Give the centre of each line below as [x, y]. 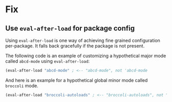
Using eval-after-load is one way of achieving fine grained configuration [83, 40]
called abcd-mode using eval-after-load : [48, 61]
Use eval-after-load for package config [70, 28]
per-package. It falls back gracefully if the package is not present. [75, 46]
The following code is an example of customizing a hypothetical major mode [86, 56]
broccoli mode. [22, 86]
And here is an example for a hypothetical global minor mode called [77, 80]
